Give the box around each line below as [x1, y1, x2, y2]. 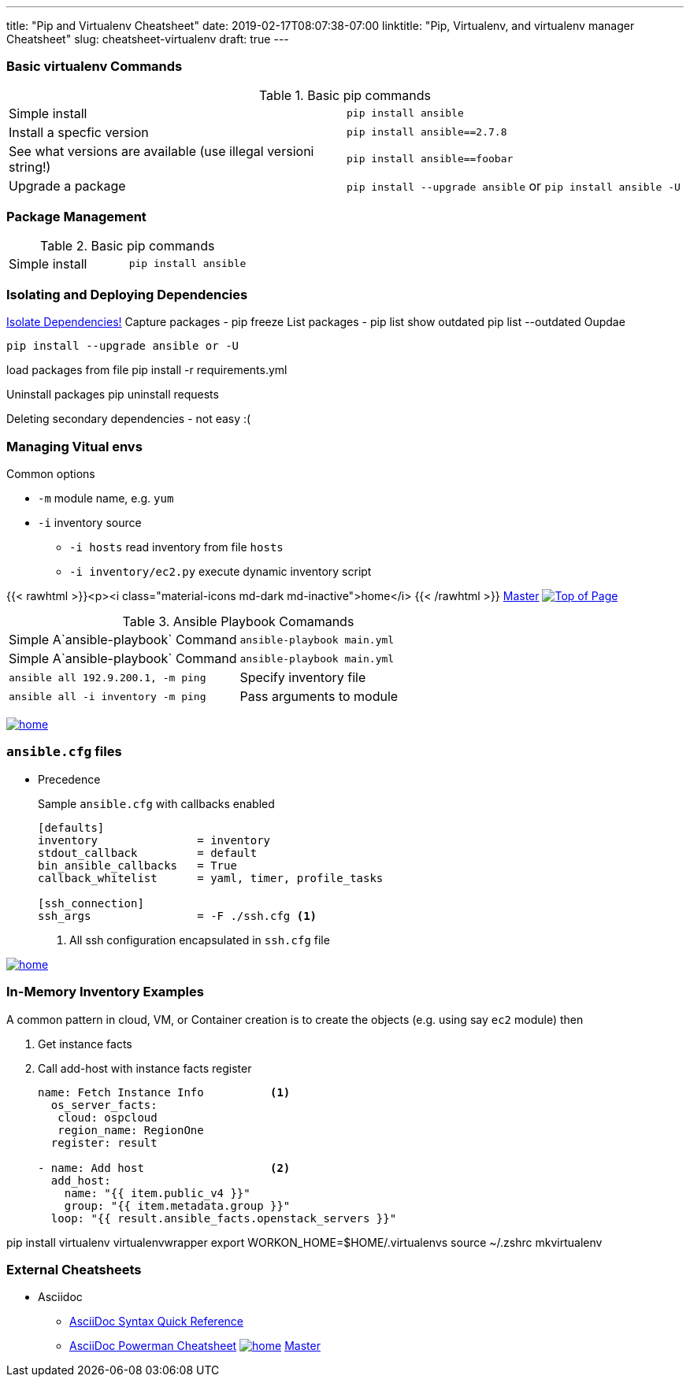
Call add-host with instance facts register [38, 1061, 252, 1075]
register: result [50, 1136, 158, 1149]
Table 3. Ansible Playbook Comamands [122, 614, 354, 629]
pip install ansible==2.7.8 [347, 126, 507, 139]
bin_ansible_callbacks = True [38, 858, 237, 872]
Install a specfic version [9, 124, 149, 140]
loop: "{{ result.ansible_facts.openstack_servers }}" [50, 1211, 397, 1225]
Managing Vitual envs [6, 438, 143, 454]
